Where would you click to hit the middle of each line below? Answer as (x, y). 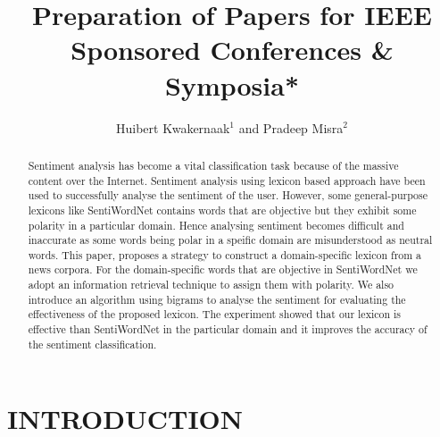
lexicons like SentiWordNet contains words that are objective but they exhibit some (222, 210)
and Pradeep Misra (291, 127)
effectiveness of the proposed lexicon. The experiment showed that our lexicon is (215, 314)
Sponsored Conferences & (232, 50)
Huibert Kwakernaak (173, 127)
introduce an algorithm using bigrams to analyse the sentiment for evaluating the (217, 299)
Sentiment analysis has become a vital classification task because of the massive (213, 165)
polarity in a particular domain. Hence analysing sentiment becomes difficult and (216, 225)
